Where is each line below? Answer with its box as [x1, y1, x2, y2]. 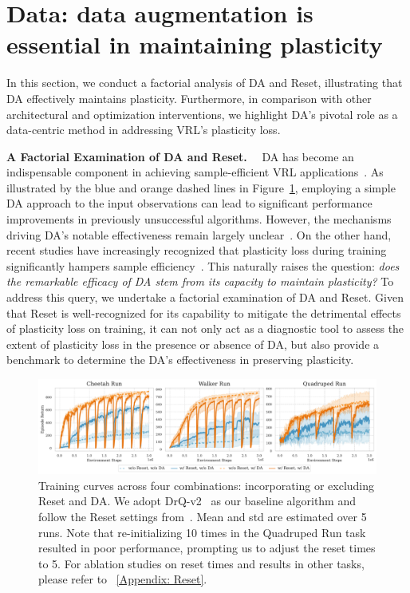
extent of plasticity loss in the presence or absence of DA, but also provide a [6, 335, 380, 352]
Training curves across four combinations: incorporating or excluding [38, 476, 375, 493]
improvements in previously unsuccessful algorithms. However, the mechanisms [6, 211, 392, 227]
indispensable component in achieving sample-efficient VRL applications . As [6, 164, 384, 180]
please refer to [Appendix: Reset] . [38, 571, 207, 587]
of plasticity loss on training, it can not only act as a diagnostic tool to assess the [6, 320, 404, 337]
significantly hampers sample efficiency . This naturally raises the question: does [6, 257, 400, 274]
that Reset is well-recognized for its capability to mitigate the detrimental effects [6, 304, 401, 321]
